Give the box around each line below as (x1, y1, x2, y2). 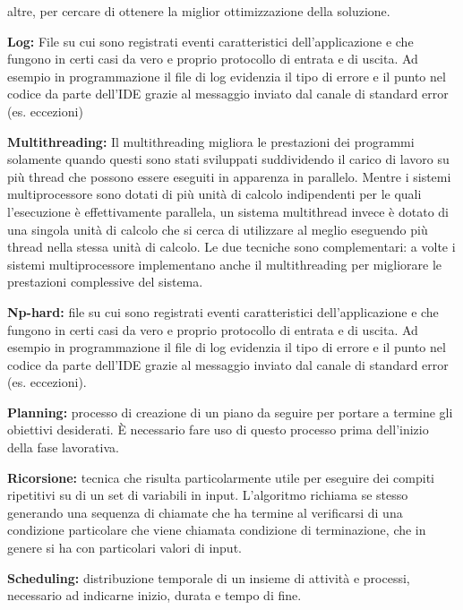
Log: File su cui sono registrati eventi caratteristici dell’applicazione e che (7, 31, 414, 50)
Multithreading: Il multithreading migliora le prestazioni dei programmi (7, 132, 415, 150)
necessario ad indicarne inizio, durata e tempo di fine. (7, 586, 302, 605)
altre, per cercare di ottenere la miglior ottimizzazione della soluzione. (7, 2, 390, 20)
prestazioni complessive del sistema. (7, 272, 203, 291)
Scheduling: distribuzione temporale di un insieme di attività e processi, (7, 568, 410, 587)
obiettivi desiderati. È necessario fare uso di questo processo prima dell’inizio (7, 420, 429, 439)
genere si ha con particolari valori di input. (7, 538, 242, 557)
